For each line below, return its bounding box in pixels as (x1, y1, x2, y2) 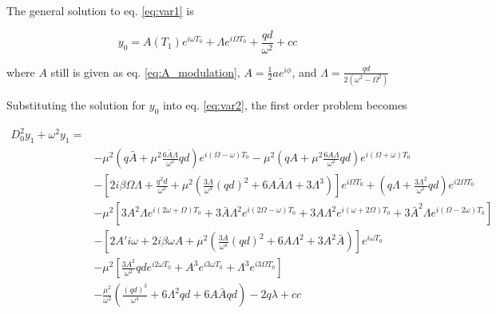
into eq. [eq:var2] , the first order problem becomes (162, 96, 407, 113)
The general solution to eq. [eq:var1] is (6, 2, 194, 18)
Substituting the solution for (6, 96, 146, 113)
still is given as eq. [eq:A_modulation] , (50, 63, 240, 80)
